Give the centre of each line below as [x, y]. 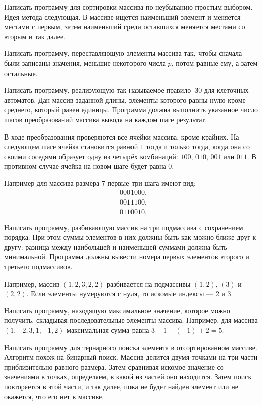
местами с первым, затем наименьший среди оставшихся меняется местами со [125, 26]
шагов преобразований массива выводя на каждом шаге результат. [106, 119]
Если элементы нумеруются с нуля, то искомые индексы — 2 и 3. [132, 293]
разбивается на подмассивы [149, 283]
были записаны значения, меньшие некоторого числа [85, 63]
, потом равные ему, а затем [215, 63]
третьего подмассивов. [38, 266]
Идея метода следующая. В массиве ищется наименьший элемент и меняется [122, 16]
